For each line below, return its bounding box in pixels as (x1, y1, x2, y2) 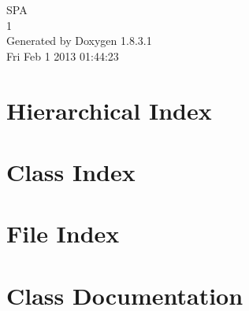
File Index (6, 217, 120, 250)
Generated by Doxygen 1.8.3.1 (6, 32, 152, 49)
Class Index (6, 155, 136, 187)
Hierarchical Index (6, 94, 212, 126)
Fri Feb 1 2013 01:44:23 (6, 47, 119, 64)
